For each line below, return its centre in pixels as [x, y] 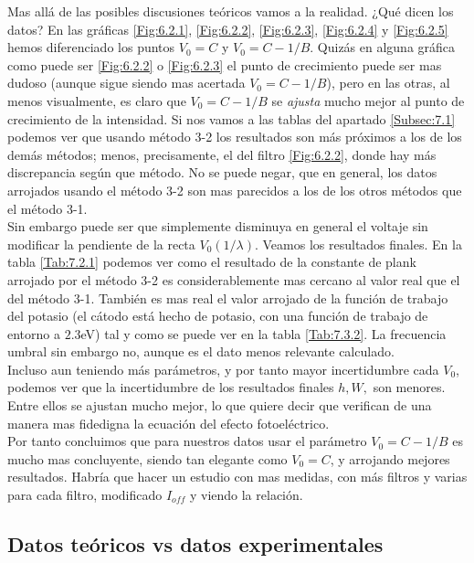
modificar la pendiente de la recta [101, 244]
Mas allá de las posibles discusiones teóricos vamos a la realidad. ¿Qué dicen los [231, 11]
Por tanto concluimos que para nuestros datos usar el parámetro [187, 441]
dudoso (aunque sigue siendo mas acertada [126, 83]
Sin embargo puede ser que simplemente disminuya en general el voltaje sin [218, 226]
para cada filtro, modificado [85, 495]
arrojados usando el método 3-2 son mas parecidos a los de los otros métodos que [235, 190]
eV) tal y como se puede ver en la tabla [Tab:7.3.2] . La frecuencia [263, 333]
